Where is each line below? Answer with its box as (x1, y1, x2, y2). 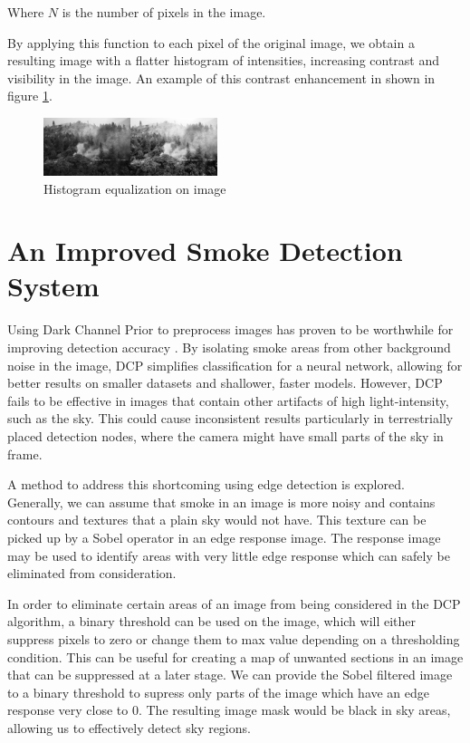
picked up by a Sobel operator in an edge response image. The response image (7, 527, 441, 546)
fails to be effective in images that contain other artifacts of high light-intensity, (7, 391, 449, 410)
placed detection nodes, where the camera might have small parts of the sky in (7, 426, 444, 445)
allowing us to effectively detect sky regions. (7, 718, 251, 737)
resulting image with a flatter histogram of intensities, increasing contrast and (7, 51, 440, 70)
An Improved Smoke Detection (7, 232, 403, 269)
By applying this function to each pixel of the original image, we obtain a (7, 33, 415, 52)
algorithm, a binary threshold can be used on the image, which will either (7, 612, 417, 631)
